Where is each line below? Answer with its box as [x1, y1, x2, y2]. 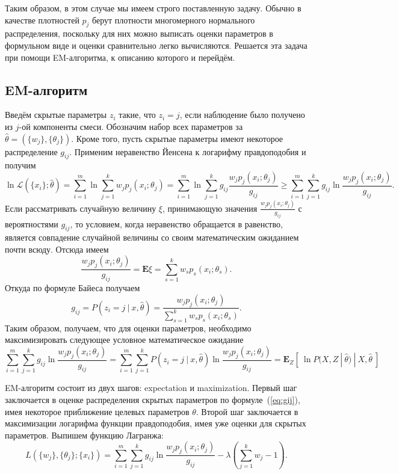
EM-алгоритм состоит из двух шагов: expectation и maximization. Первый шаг [5, 381, 297, 394]
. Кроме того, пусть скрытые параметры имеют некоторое [71, 132, 283, 144]
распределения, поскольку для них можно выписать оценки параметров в [5, 27, 273, 40]
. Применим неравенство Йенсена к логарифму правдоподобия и [69, 145, 306, 158]
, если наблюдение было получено [179, 108, 305, 121]
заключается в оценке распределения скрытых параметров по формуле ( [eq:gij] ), [5, 393, 300, 406]
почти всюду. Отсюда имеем [5, 242, 109, 255]
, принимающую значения [162, 202, 258, 214]
